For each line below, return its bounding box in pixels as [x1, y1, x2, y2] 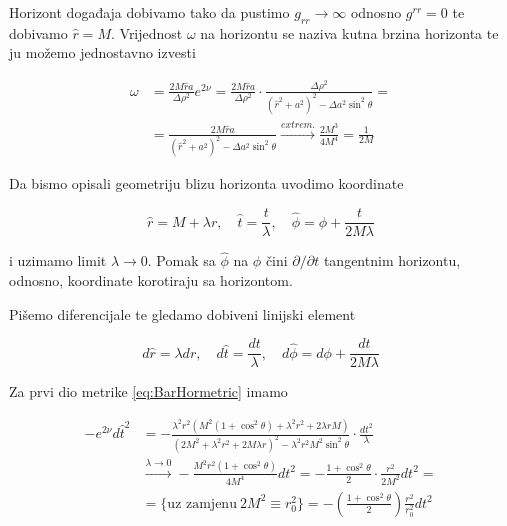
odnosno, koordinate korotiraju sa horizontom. [9, 269, 293, 290]
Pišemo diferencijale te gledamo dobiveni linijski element [9, 303, 356, 324]
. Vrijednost [110, 22, 183, 43]
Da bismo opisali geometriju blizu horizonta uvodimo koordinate [9, 173, 404, 194]
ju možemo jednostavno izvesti [9, 42, 196, 63]
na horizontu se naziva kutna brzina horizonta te [200, 22, 499, 43]
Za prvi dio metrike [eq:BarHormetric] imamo [9, 381, 288, 402]
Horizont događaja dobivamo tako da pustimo [9, 2, 290, 22]
